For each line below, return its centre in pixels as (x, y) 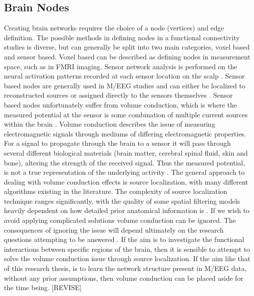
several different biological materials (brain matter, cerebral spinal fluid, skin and (126, 152)
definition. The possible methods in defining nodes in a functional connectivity (122, 37)
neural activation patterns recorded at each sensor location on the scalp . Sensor (124, 76)
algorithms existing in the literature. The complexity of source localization (116, 191)
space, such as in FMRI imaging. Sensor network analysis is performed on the (121, 66)
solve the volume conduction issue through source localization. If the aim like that (127, 258)
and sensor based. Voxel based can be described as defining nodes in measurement (127, 56)
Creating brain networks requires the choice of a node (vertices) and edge (114, 28)
